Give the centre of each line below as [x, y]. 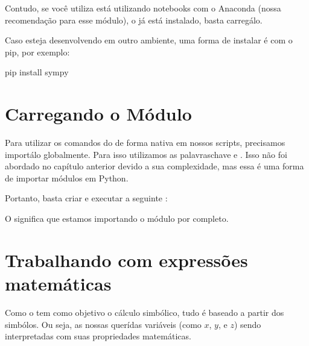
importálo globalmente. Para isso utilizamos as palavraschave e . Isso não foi [146, 154]
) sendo [247, 324]
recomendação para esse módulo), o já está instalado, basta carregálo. [134, 20]
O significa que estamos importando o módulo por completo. [117, 219]
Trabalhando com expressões [126, 259]
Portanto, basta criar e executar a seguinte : [86, 198]
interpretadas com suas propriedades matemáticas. [98, 336]
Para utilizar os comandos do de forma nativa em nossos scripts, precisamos [145, 143]
